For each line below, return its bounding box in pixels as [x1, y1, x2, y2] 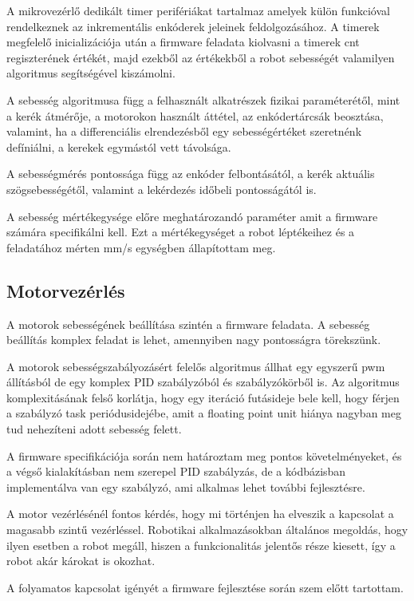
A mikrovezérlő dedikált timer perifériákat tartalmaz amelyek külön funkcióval [6, 2, 390, 18]
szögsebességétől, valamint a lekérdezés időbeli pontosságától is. [6, 180, 317, 197]
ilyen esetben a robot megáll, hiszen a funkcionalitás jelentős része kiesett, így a [6, 536, 396, 553]
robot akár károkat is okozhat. [6, 552, 156, 569]
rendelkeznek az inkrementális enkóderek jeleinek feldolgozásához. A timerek [6, 18, 380, 34]
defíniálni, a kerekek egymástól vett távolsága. [6, 138, 231, 155]
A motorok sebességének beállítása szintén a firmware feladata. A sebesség [6, 315, 370, 332]
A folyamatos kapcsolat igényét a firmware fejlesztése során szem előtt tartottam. [6, 579, 404, 595]
